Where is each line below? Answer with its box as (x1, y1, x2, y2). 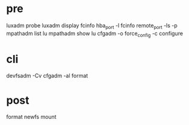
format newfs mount (6, 114, 57, 121)
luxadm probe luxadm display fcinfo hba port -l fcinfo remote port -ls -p (6, 22, 178, 30)
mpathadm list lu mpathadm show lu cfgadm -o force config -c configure (6, 30, 184, 38)
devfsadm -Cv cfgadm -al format (6, 72, 88, 80)
